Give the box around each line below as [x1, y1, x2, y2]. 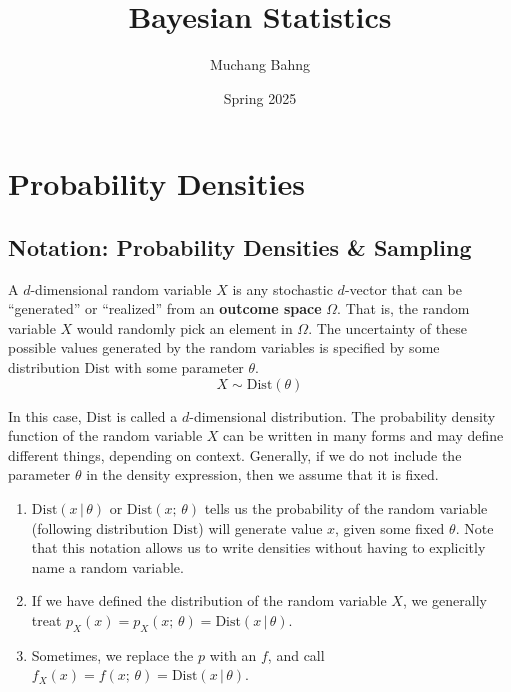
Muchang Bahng [209, 54, 311, 75]
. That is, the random [337, 298, 470, 319]
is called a [116, 405, 178, 426]
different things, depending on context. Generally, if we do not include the [8, 444, 462, 465]
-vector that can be [344, 278, 462, 299]
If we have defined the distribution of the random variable [31, 590, 387, 611]
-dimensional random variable [30, 278, 212, 299]
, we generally [402, 590, 487, 611]
